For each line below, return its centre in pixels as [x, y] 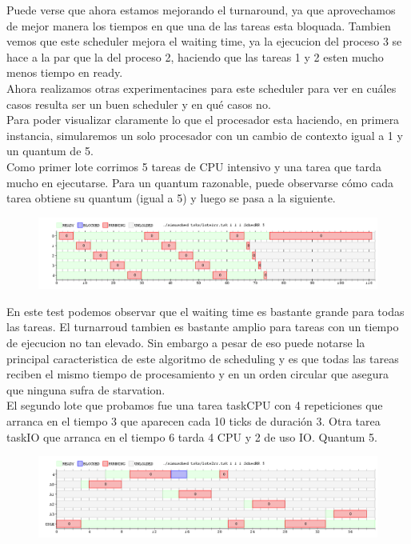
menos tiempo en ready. [65, 72]
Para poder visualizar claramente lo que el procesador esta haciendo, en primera [203, 120]
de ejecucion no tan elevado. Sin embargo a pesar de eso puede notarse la [186, 342]
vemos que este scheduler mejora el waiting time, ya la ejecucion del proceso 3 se [204, 41]
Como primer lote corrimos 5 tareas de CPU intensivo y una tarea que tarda [194, 166]
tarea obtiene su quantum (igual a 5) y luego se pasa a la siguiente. [171, 198]
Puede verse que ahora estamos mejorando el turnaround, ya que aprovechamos [201, 10]
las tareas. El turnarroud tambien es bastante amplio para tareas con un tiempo [203, 327]
